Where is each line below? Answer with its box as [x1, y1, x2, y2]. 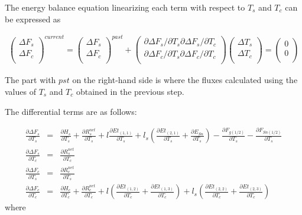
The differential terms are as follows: [5, 105, 137, 117]
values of [5, 85, 36, 97]
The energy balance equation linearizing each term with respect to [5, 1, 245, 13]
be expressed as [5, 12, 61, 25]
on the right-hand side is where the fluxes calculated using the [72, 74, 298, 86]
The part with [5, 74, 56, 86]
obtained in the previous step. [76, 85, 184, 97]
